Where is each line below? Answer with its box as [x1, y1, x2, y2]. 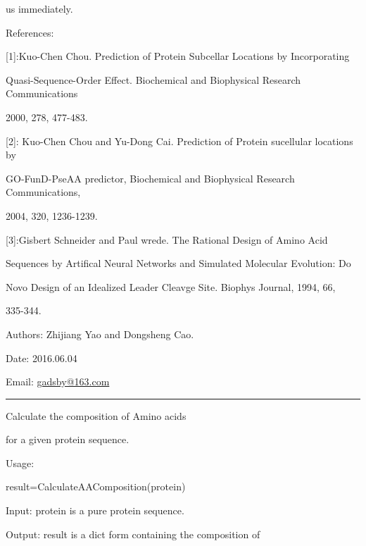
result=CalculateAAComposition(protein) [6, 479, 186, 494]
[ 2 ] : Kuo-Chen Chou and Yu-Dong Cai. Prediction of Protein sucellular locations [6, 133, 353, 148]
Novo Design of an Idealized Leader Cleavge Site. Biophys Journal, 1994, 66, [6, 279, 336, 294]
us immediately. [6, 1, 73, 15]
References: [6, 25, 54, 39]
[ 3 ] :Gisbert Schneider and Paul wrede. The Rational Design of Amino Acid [6, 232, 328, 247]
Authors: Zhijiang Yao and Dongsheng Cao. [6, 326, 194, 341]
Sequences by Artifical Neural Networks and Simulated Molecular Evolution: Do [6, 256, 351, 271]
